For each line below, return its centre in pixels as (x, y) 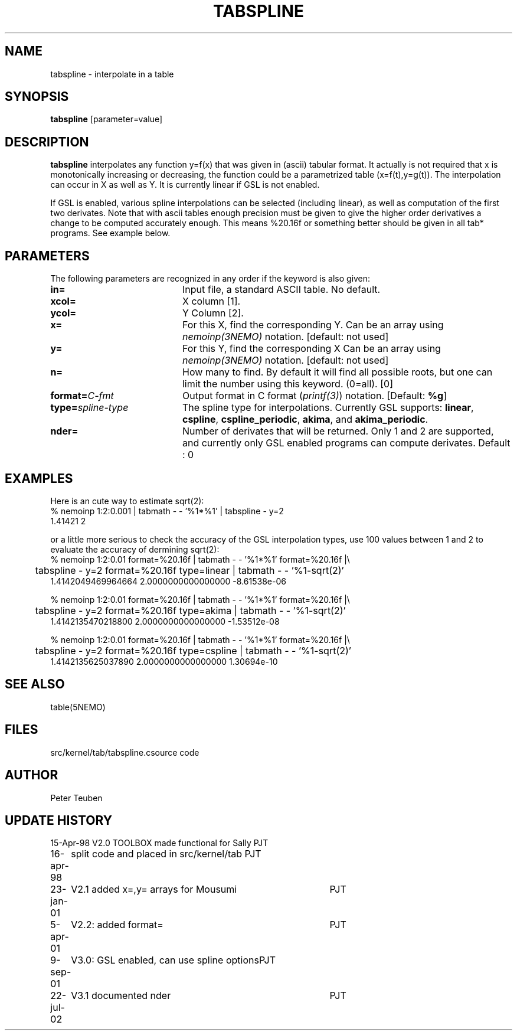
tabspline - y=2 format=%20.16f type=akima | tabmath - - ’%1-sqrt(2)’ (190, 610)
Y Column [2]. (213, 313)
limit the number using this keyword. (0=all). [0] (287, 384)
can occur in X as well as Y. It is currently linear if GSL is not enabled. (185, 185)
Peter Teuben (76, 798)
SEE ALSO (35, 684)
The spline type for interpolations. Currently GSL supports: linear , (328, 408)
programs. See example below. (110, 233)
